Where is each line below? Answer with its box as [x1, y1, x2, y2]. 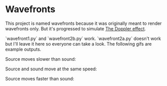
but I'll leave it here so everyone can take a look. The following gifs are [5, 40, 152, 47]
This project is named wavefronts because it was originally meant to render [5, 20, 162, 26]
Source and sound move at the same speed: [5, 66, 97, 72]
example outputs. [5, 46, 41, 52]
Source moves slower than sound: [5, 56, 76, 62]
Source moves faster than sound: [5, 75, 75, 81]
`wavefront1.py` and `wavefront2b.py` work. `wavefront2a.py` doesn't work [5, 35, 161, 41]
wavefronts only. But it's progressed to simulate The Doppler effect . [5, 25, 146, 31]
